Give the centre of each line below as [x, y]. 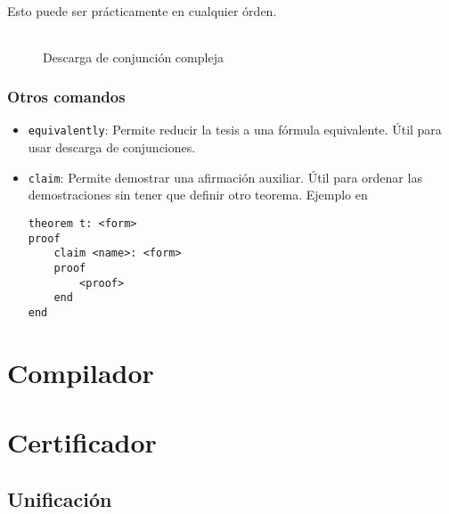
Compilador [81, 372]
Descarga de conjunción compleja [133, 57]
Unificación [60, 498]
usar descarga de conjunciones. [112, 147]
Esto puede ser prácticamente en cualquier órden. [142, 11]
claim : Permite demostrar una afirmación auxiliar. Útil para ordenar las [225, 177]
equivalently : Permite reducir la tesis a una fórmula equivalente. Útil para [235, 130]
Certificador [82, 442]
